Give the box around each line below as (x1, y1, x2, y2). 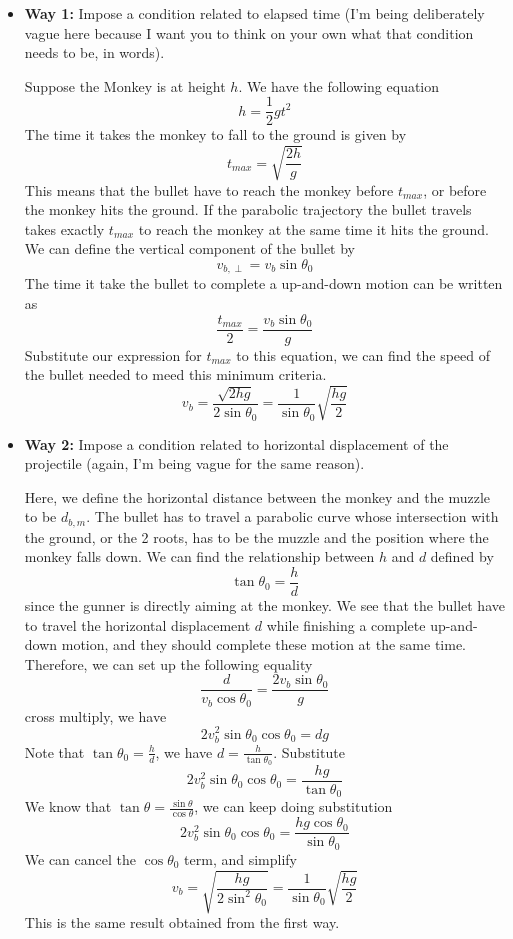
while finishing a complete (266, 614, 426, 635)
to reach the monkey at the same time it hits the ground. (138, 218, 489, 239)
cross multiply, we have (24, 705, 167, 726)
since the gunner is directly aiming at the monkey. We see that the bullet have (24, 595, 505, 615)
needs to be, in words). (24, 42, 165, 63)
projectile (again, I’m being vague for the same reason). (24, 453, 365, 474)
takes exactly (24, 218, 105, 239)
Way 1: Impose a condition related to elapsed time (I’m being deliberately (24, 3, 485, 23)
